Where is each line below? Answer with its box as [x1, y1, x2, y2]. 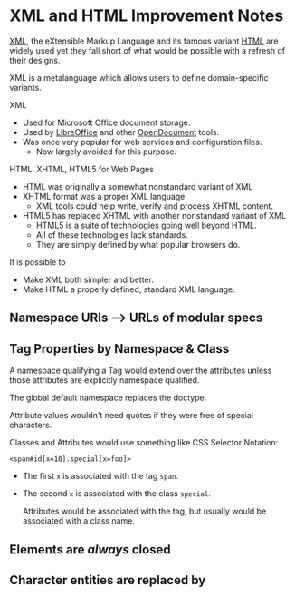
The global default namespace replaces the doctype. [9, 392, 207, 404]
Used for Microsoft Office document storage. [22, 117, 191, 128]
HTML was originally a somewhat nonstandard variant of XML [22, 181, 253, 191]
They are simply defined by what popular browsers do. [35, 239, 241, 250]
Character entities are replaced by [9, 573, 206, 588]
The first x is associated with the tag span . [22, 471, 179, 482]
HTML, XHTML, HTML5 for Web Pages [9, 163, 154, 174]
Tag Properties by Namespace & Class [9, 341, 230, 357]
